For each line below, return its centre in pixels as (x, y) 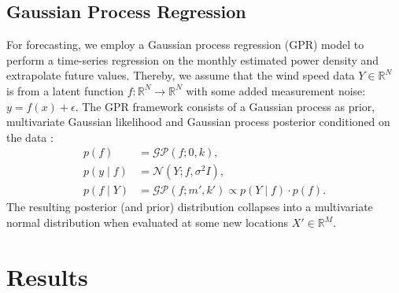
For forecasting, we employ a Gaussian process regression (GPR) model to (185, 45)
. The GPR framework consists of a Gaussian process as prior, (225, 106)
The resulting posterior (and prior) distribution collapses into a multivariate (190, 207)
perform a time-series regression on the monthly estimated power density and (193, 59)
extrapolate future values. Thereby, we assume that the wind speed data (181, 75)
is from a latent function (65, 90)
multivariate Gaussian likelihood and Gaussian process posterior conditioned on (198, 122)
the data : (30, 137)
